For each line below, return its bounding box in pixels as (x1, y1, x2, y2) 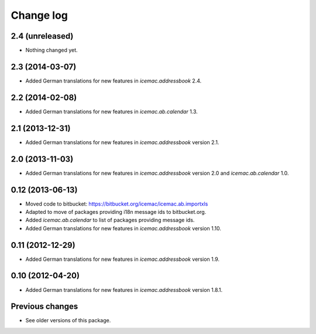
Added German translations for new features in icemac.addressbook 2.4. (25, 77, 202, 84)
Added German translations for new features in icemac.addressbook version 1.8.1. (25, 286, 223, 293)
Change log (11, 9, 68, 22)
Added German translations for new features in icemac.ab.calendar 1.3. (25, 108, 198, 115)
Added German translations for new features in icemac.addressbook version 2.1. (25, 138, 219, 146)
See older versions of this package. (25, 317, 111, 324)
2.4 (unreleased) (11, 31, 74, 41)
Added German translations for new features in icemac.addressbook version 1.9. (25, 255, 219, 263)
